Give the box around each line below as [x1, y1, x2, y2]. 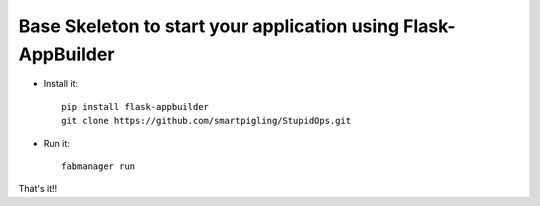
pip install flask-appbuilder [61, 101, 210, 112]
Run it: [43, 137, 70, 149]
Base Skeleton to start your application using [18, 15, 400, 37]
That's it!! [18, 183, 58, 195]
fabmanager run [61, 160, 136, 172]
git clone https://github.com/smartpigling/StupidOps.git [61, 115, 352, 127]
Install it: [43, 78, 79, 90]
